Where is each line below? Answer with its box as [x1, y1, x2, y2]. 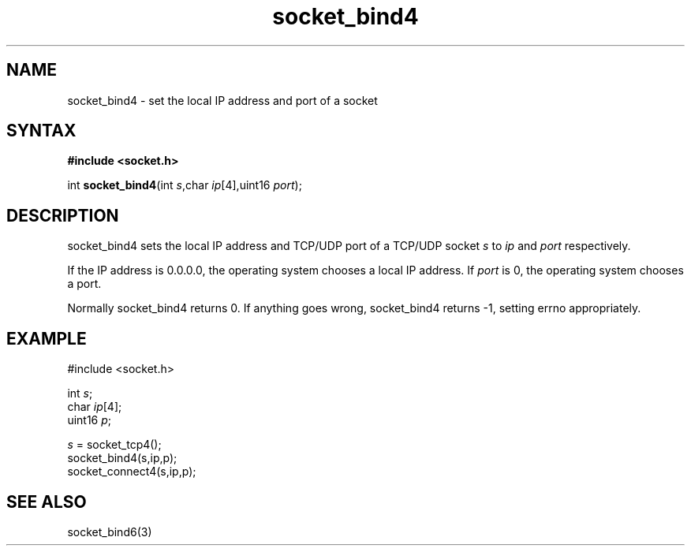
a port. [67, 277, 102, 291]
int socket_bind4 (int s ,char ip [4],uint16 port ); [67, 178, 302, 192]
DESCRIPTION [6, 205, 119, 226]
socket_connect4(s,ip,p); [67, 464, 196, 479]
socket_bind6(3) [67, 524, 152, 539]
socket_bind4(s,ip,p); [67, 451, 177, 465]
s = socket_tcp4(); [67, 438, 162, 452]
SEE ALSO [6, 491, 87, 512]
